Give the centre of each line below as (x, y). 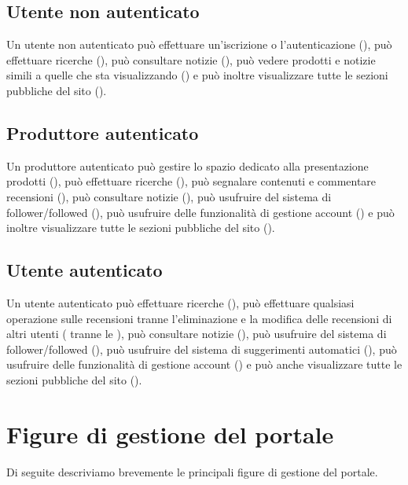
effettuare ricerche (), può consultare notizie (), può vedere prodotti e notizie (191, 59)
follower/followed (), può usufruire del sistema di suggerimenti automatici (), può (202, 349)
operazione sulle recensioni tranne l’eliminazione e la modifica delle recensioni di (199, 318)
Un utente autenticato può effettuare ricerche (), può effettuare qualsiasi (180, 302)
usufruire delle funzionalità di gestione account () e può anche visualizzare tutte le (204, 364)
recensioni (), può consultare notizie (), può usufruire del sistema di (169, 196)
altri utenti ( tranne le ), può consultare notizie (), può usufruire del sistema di (197, 334)
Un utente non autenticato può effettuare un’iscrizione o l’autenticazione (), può (199, 44)
